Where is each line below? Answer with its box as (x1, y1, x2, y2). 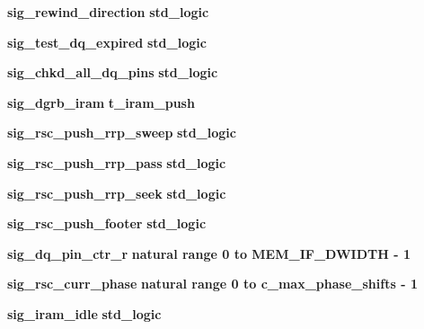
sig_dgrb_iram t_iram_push (7, 93, 195, 111)
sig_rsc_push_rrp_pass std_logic (7, 153, 226, 172)
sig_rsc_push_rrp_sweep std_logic (7, 123, 236, 142)
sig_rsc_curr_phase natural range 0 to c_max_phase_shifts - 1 (7, 274, 418, 293)
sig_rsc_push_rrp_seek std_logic (7, 183, 226, 202)
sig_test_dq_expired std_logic (7, 32, 207, 51)
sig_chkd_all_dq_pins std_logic (7, 63, 218, 82)
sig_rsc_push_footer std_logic (7, 214, 207, 233)
